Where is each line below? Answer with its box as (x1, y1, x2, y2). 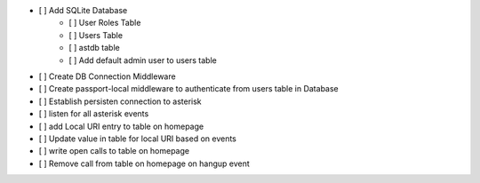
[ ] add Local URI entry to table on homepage (38, 121, 204, 131)
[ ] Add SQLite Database (38, 5, 128, 15)
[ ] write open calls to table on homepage (38, 146, 190, 156)
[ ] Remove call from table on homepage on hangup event (38, 158, 251, 169)
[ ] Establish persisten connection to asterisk (38, 96, 202, 107)
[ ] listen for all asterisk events (38, 108, 149, 119)
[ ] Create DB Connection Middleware (38, 71, 177, 82)
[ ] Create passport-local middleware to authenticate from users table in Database (38, 84, 339, 94)
